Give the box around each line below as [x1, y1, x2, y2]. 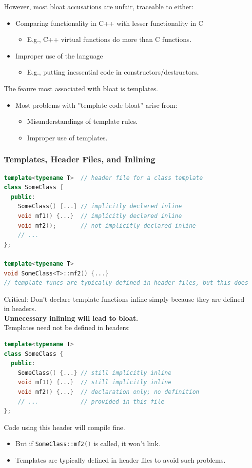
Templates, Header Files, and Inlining [4, 153, 155, 165]
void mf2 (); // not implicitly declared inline [18, 222, 196, 229]
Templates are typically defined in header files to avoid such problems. [15, 455, 226, 465]
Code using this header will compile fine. [4, 422, 125, 432]
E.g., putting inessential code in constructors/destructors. [27, 67, 199, 77]
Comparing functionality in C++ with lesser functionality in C [15, 18, 204, 28]
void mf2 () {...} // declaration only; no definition [18, 389, 199, 396]
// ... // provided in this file [18, 398, 165, 405]
